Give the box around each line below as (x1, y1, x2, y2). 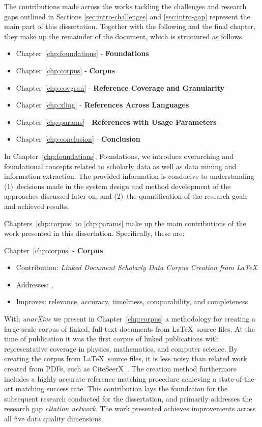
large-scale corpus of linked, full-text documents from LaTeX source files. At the (4, 323, 255, 334)
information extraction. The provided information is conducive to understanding (4, 171, 254, 181)
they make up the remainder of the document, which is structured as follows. (4, 31, 244, 41)
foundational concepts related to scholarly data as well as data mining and (4, 161, 237, 171)
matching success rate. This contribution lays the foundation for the (15, 383, 228, 394)
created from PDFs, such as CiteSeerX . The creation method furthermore (4, 363, 237, 374)
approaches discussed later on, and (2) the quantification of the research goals (4, 191, 248, 201)
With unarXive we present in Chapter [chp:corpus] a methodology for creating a (4, 313, 255, 324)
